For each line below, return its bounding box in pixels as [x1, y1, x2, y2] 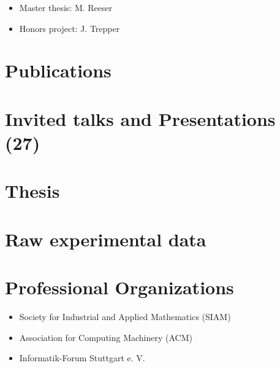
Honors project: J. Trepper [19, 22, 120, 34]
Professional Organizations [5, 275, 234, 300]
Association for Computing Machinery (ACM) [19, 331, 192, 343]
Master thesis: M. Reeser [19, 1, 113, 14]
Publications [5, 58, 112, 83]
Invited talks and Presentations [5, 106, 276, 131]
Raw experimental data [5, 226, 206, 251]
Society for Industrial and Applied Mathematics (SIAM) [19, 310, 231, 323]
